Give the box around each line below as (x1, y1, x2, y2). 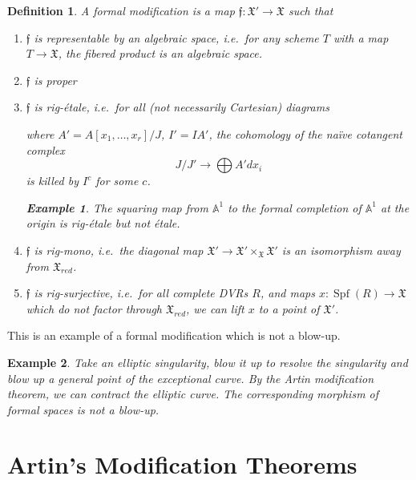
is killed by (26, 172, 79, 189)
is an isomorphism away (281, 241, 401, 258)
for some (95, 172, 139, 189)
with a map (333, 29, 389, 46)
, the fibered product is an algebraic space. (58, 45, 263, 62)
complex (26, 141, 65, 158)
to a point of (258, 300, 320, 317)
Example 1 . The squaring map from (26, 199, 208, 216)
